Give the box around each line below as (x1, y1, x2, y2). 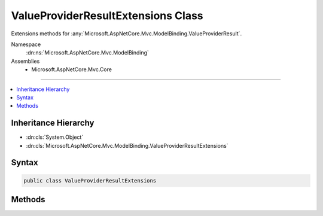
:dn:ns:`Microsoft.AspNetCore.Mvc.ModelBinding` (26, 49, 150, 56)
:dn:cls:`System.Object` (26, 133, 84, 141)
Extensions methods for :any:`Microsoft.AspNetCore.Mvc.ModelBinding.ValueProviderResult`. (11, 30, 242, 37)
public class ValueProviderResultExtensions (23, 177, 157, 184)
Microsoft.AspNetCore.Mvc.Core (31, 66, 112, 73)
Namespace (11, 41, 41, 48)
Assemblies (11, 57, 40, 65)
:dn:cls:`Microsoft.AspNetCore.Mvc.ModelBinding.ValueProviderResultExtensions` (26, 142, 228, 149)
